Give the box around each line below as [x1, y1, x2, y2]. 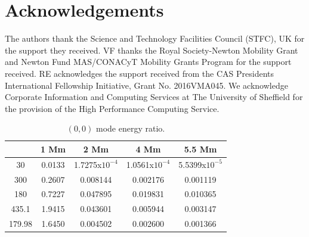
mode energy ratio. [96, 122, 165, 135]
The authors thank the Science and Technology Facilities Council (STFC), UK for [5, 32, 305, 45]
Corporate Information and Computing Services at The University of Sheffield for [5, 91, 303, 103]
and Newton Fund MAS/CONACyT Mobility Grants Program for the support [5, 55, 292, 68]
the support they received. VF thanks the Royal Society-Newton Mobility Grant [5, 43, 298, 56]
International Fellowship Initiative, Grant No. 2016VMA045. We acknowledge [5, 79, 288, 91]
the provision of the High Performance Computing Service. [5, 102, 220, 114]
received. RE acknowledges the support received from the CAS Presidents [5, 67, 274, 79]
